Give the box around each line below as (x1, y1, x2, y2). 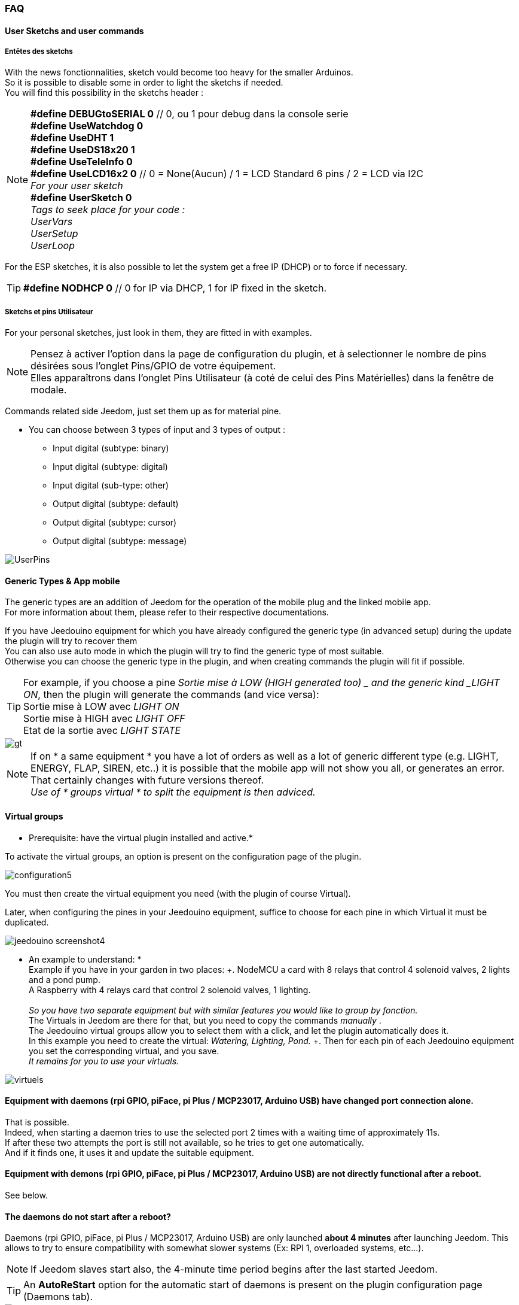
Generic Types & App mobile (5, 575, 120, 586)
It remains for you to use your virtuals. (29, 1055, 179, 1066)
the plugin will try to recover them (5, 636, 138, 647)
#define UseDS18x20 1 (30, 144, 135, 156)
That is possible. (5, 1116, 69, 1127)
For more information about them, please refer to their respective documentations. (5, 607, 329, 618)
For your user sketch (30, 180, 123, 192)
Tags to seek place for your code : (30, 204, 185, 216)
